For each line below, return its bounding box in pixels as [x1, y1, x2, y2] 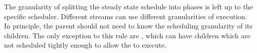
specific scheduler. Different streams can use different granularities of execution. [4, 11, 247, 21]
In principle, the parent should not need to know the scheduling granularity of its [4, 21, 253, 31]
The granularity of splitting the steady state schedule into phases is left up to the [4, 1, 253, 11]
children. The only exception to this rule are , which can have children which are [4, 30, 251, 40]
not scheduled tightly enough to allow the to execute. [4, 40, 167, 50]
